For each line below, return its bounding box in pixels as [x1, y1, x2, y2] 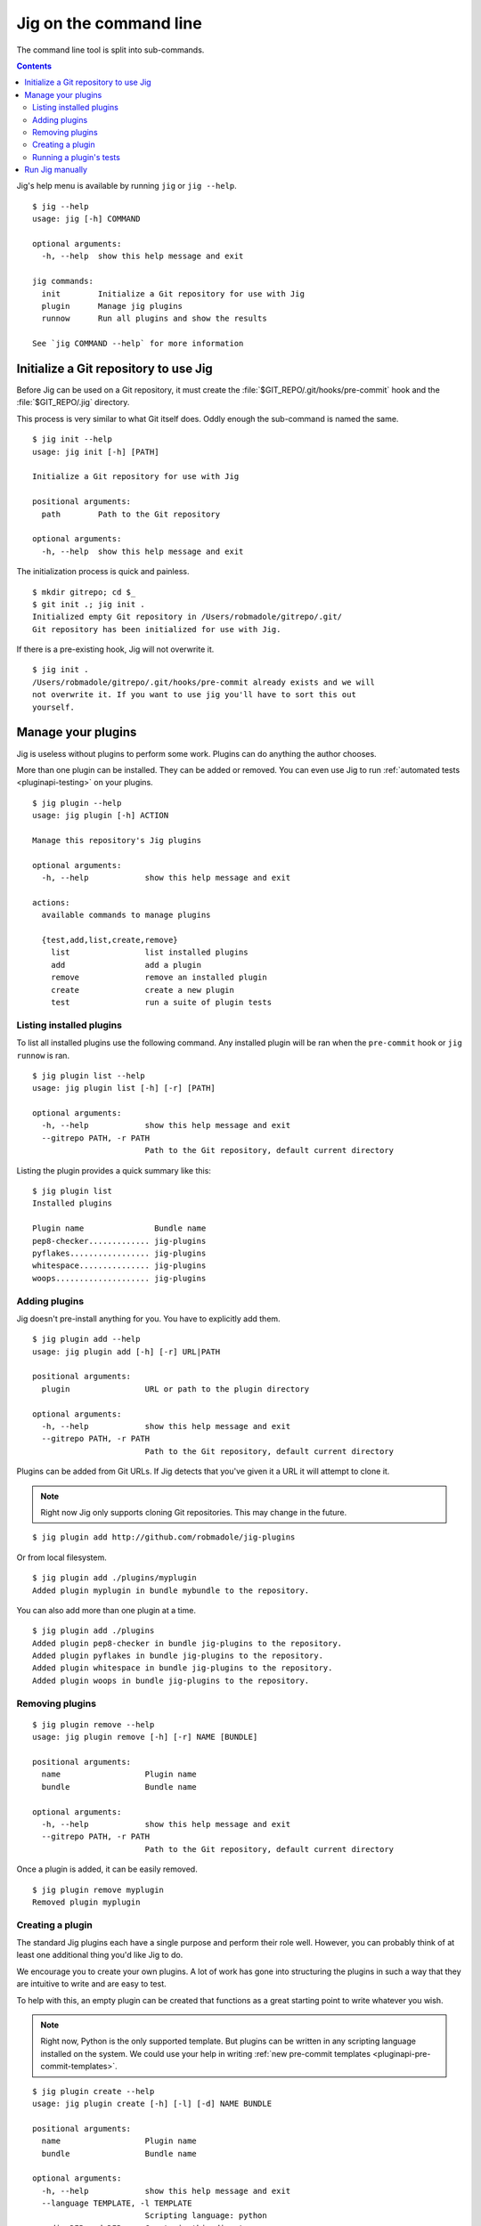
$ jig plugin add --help [32, 1334, 141, 1345]
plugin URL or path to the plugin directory [41, 1384, 310, 1393]
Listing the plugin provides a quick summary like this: [16, 1165, 211, 1175]
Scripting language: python [144, 2211, 267, 2221]
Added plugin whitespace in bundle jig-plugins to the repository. [32, 1663, 333, 1673]
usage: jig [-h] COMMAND [32, 214, 141, 224]
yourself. [32, 702, 75, 712]
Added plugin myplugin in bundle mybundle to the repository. [32, 1585, 310, 1596]
